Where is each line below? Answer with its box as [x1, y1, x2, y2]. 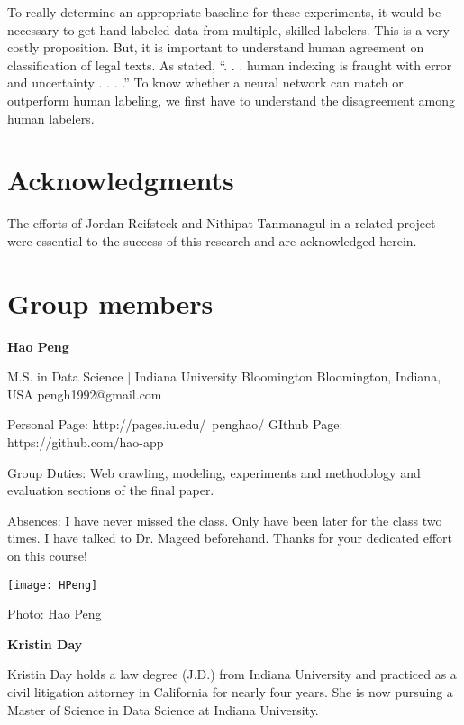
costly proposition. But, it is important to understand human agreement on [7, 38, 424, 57]
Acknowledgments [7, 161, 234, 198]
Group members [7, 284, 214, 321]
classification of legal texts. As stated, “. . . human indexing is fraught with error [7, 55, 452, 74]
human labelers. [7, 108, 95, 127]
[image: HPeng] [7, 578, 98, 592]
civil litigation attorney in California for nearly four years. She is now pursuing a [7, 682, 453, 701]
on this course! [7, 546, 87, 564]
